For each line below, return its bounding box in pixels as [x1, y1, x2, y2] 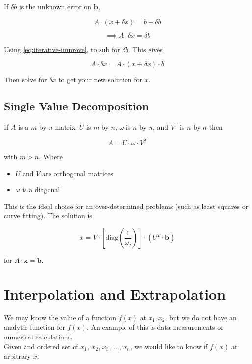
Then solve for [4, 75, 47, 85]
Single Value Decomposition [4, 99, 149, 114]
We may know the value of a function [4, 312, 117, 322]
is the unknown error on [19, 1, 92, 11]
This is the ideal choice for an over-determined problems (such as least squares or [4, 201, 249, 211]
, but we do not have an [165, 312, 237, 322]
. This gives [128, 44, 163, 54]
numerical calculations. [4, 331, 73, 341]
